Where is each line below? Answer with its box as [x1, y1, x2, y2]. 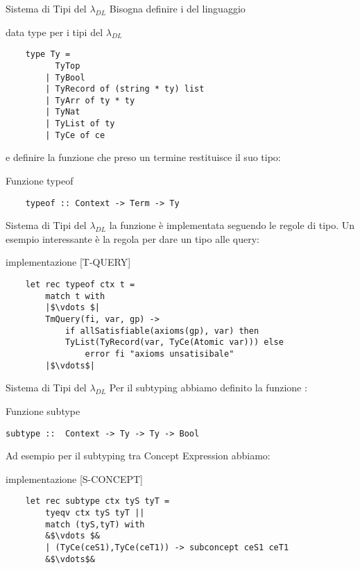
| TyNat [45, 107, 80, 117]
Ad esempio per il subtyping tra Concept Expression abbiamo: [6, 448, 271, 463]
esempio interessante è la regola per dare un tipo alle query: [6, 231, 259, 246]
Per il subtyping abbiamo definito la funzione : [109, 380, 307, 395]
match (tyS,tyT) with [45, 519, 145, 529]
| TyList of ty [45, 119, 115, 129]
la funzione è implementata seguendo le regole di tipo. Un [109, 218, 355, 232]
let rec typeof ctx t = [25, 280, 135, 290]
